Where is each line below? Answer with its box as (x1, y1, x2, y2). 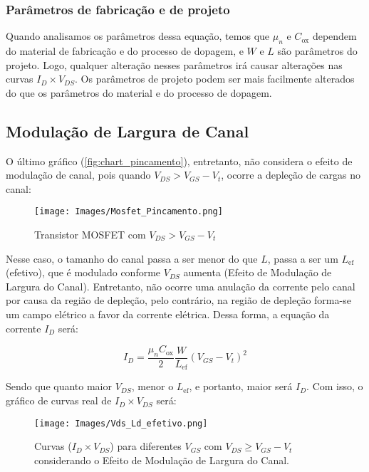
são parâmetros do (277, 43, 358, 58)
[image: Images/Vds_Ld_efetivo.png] (34, 418, 208, 429)
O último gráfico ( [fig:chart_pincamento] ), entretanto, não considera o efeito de (6, 153, 353, 168)
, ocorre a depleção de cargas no (221, 167, 360, 182)
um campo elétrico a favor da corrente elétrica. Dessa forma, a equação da (6, 307, 330, 321)
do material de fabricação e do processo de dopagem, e (6, 43, 244, 58)
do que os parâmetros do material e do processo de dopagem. (6, 85, 272, 100)
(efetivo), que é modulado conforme (6, 265, 161, 280)
